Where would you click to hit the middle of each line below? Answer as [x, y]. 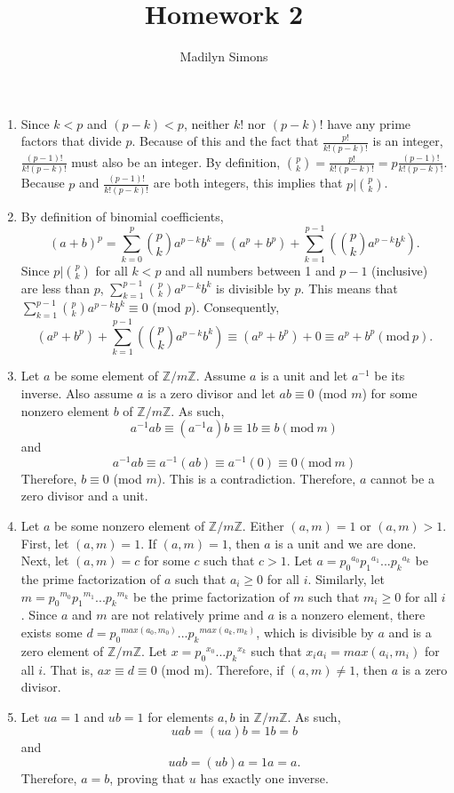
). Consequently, [235, 307]
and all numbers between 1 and [251, 270]
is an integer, [408, 141]
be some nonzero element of [129, 525]
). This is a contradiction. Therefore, [256, 478]
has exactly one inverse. [264, 777]
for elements [181, 716]
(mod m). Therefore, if [223, 669]
